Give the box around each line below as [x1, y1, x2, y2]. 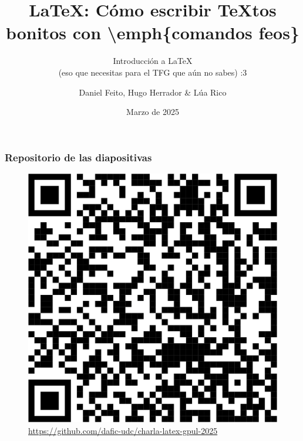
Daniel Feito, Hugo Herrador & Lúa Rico [79, 86, 227, 98]
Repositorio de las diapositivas [5, 150, 152, 164]
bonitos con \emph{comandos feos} [5, 21, 300, 45]
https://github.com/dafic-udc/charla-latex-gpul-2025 [28, 424, 218, 436]
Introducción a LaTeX [113, 55, 193, 67]
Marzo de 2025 [126, 106, 179, 118]
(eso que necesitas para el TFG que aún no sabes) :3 [58, 66, 247, 78]
